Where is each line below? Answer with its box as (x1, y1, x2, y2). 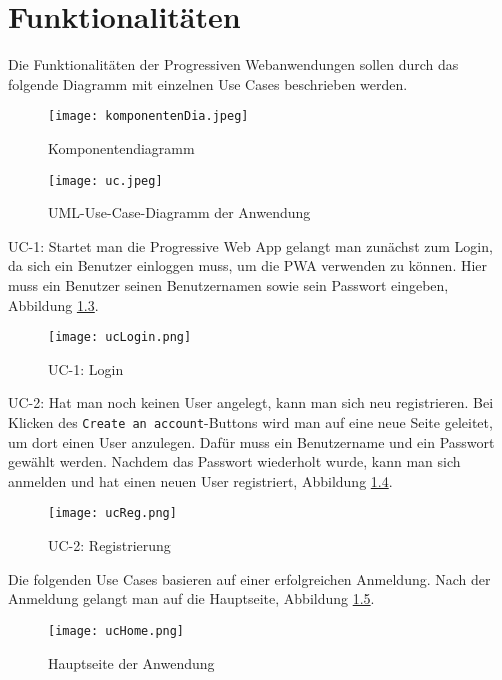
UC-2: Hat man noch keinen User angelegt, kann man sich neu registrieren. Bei (8, 392, 494, 413)
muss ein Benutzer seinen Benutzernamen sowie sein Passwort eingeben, (8, 275, 449, 295)
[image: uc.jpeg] (48, 173, 163, 188)
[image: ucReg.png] (48, 506, 177, 521)
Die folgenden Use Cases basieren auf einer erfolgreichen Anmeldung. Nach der (8, 568, 491, 589)
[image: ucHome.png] (48, 623, 185, 638)
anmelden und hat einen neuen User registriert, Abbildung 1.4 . (8, 470, 393, 491)
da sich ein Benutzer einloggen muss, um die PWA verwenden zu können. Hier (8, 255, 488, 276)
